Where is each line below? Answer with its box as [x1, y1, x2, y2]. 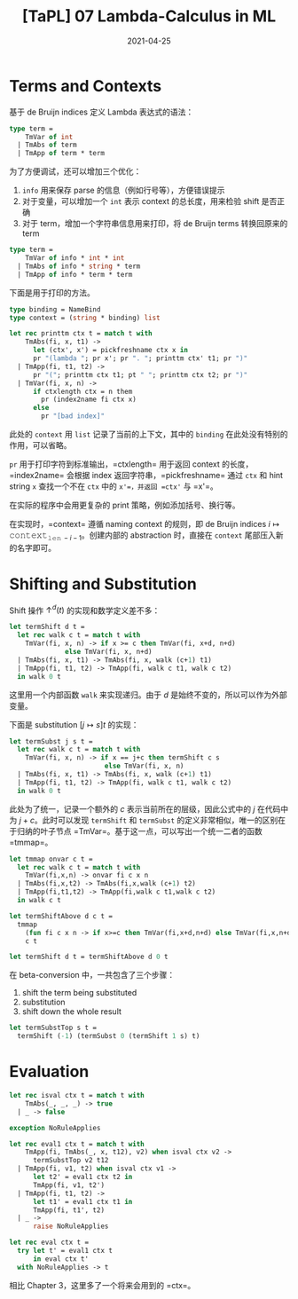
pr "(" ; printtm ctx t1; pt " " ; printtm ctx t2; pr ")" [32, 370, 248, 379]
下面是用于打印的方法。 [9, 287, 95, 298]
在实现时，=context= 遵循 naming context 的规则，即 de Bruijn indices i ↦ [9, 519, 280, 530]
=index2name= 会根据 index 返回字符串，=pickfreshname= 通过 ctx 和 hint [9, 470, 284, 481]
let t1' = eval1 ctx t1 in [32, 1197, 133, 1206]
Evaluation [9, 1062, 90, 1082]
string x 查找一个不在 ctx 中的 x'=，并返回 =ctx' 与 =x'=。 [9, 481, 219, 492]
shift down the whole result [21, 1006, 122, 1017]
